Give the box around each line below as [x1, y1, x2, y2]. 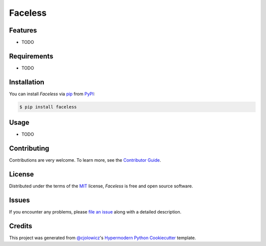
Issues [9, 196, 30, 204]
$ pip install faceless [19, 104, 77, 109]
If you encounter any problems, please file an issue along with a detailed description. [9, 209, 182, 215]
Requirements [9, 52, 54, 60]
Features [9, 26, 37, 35]
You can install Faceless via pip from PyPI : [9, 91, 96, 97]
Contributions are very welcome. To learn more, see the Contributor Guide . [9, 157, 161, 163]
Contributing [9, 144, 49, 153]
